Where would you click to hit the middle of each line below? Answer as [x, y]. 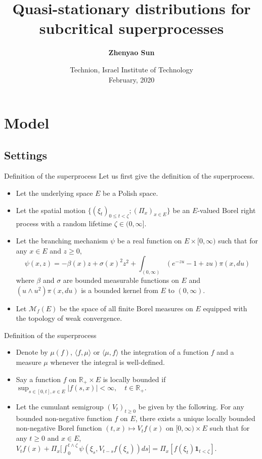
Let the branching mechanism [62, 241]
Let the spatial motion [51, 210]
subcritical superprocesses [132, 28]
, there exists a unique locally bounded [195, 418]
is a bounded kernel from [120, 290]
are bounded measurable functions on [121, 280]
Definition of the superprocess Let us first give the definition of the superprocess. [129, 176]
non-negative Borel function [59, 428]
